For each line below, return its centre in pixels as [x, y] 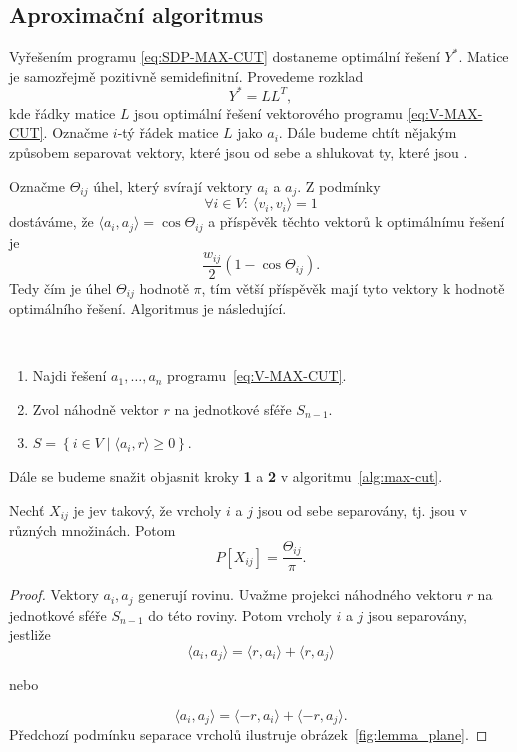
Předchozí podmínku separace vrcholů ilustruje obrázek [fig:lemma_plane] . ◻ [248, 734]
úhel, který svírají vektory [173, 185]
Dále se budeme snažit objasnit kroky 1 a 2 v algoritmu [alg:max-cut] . [226, 476]
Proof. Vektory [54, 594]
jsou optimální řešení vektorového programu [268, 112]
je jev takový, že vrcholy [147, 509]
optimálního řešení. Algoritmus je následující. [148, 308]
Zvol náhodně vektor [95, 408]
